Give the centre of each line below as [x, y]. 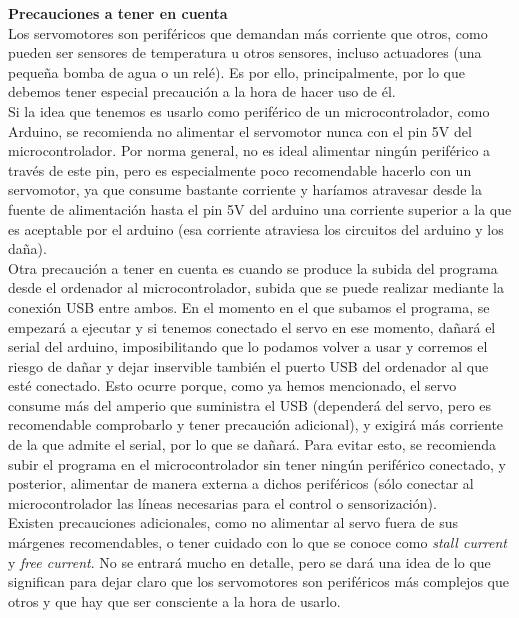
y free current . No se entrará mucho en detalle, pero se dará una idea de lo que [249, 561]
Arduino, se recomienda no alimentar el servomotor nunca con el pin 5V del [240, 130]
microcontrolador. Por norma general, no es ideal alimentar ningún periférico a [249, 150]
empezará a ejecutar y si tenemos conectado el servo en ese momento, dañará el [252, 326]
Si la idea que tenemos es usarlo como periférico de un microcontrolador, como [249, 110]
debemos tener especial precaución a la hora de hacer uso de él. [202, 91]
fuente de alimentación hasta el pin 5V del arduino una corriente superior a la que [260, 208]
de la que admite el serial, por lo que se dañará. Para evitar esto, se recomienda [252, 444]
